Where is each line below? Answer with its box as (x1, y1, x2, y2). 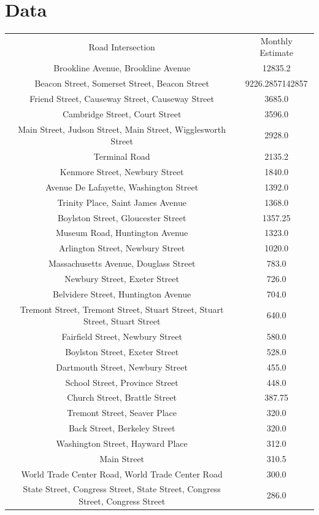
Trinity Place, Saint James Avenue (57, 195, 186, 208)
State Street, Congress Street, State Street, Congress (23, 482, 221, 495)
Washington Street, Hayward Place (56, 436, 188, 449)
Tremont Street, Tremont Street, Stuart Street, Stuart (20, 302, 224, 315)
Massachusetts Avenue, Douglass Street (48, 257, 196, 270)
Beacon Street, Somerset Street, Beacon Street (34, 77, 209, 90)
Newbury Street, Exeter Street (64, 272, 179, 285)
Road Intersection (88, 40, 155, 53)
